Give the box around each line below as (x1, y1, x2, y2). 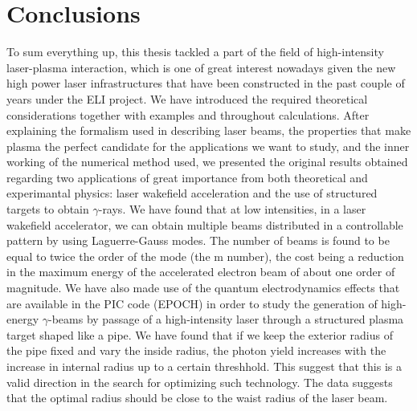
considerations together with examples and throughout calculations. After (6, 106, 370, 123)
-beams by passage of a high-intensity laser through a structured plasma (48, 311, 404, 328)
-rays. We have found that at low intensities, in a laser (98, 201, 366, 218)
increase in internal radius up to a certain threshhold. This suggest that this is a (6, 358, 402, 374)
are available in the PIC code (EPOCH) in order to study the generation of (6, 295, 378, 311)
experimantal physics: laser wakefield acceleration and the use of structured (6, 185, 378, 201)
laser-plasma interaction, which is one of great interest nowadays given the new (6, 59, 396, 75)
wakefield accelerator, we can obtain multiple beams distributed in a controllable (6, 216, 403, 233)
